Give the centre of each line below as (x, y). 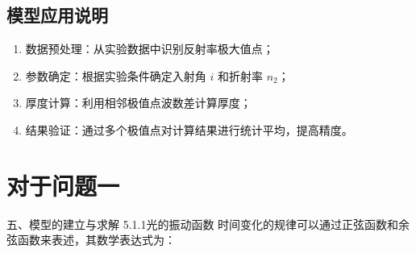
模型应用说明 (57, 15)
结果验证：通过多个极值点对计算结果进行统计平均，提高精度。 (189, 129)
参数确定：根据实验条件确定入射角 (116, 75)
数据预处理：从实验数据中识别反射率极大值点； (150, 49)
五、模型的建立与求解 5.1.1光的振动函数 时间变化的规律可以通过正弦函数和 (203, 224)
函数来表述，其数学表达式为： (96, 240)
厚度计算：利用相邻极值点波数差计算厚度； (138, 103)
